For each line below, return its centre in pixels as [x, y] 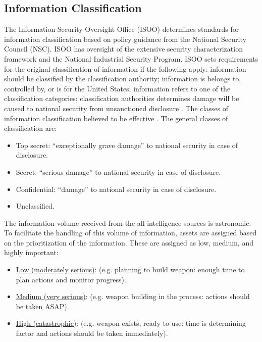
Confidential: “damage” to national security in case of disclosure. [116, 189]
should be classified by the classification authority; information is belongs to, [123, 79]
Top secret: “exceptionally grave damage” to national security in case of [127, 145]
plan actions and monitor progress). [71, 279]
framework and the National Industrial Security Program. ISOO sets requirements [131, 58]
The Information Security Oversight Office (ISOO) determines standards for [122, 29]
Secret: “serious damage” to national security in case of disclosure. [118, 172]
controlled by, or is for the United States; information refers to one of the [117, 88]
